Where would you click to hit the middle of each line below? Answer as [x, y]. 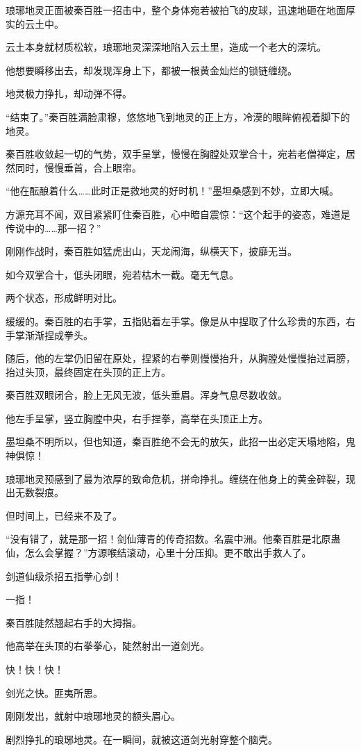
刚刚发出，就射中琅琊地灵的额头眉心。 [93, 716]
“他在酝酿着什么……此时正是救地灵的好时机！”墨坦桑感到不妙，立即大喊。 [172, 191]
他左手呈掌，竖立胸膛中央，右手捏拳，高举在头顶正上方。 [137, 418]
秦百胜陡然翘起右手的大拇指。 [74, 622]
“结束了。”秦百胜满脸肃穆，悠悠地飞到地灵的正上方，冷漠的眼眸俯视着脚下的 [178, 116]
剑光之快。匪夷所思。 [54, 692]
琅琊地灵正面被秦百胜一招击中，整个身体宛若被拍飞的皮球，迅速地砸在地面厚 [180, 10]
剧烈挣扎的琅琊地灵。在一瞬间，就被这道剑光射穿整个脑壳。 [142, 739]
